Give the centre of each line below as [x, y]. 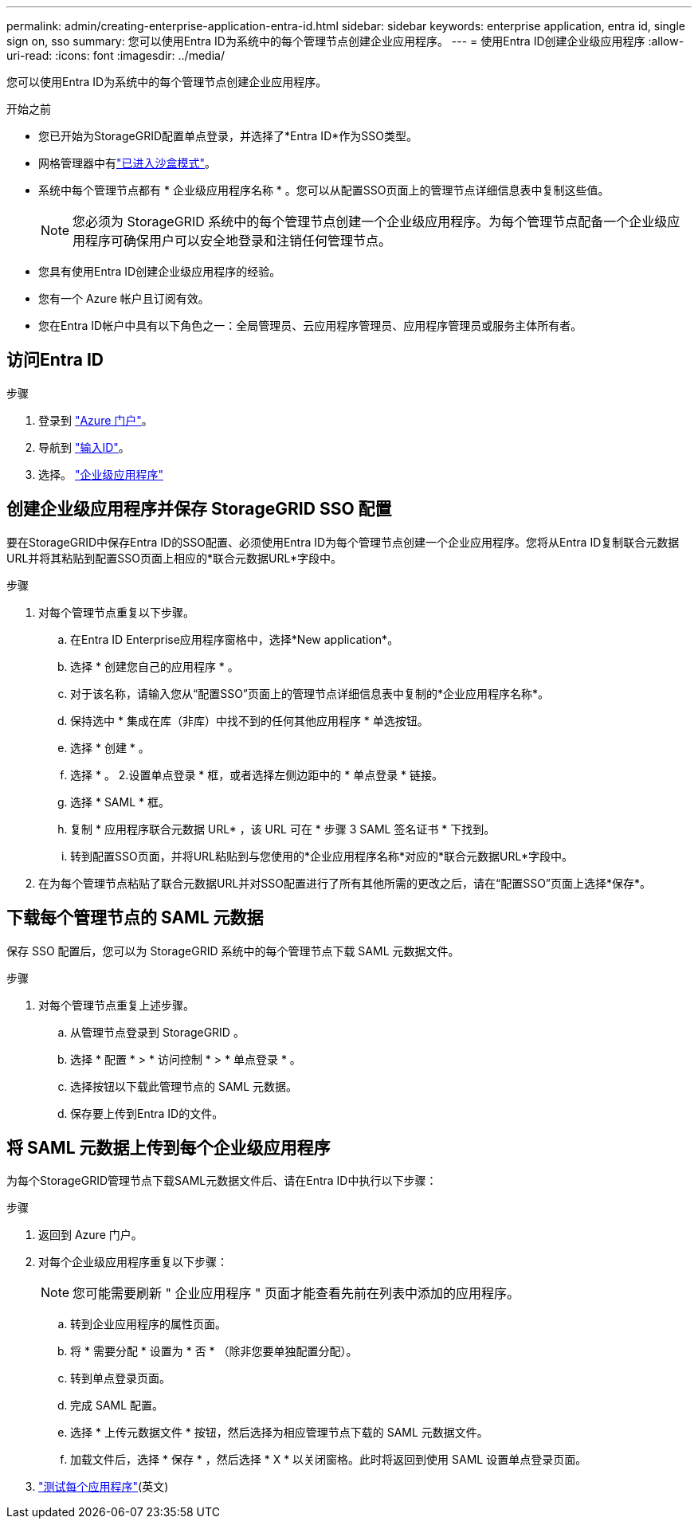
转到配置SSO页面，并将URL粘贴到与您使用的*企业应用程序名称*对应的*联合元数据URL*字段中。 [322, 856]
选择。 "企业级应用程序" [101, 474]
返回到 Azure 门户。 [90, 1235]
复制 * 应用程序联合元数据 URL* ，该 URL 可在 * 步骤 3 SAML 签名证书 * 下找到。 [283, 829]
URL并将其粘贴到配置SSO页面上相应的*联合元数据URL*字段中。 [174, 558]
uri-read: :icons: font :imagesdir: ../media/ [116, 55]
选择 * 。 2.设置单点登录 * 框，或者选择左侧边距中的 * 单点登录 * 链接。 [257, 774]
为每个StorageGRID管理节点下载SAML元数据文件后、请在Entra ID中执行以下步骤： [222, 1181]
